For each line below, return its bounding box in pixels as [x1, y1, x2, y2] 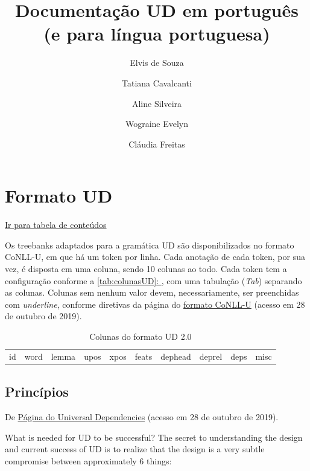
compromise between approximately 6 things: [5, 454, 172, 467]
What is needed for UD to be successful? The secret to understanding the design [5, 430, 303, 443]
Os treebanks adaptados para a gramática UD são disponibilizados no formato [5, 238, 294, 251]
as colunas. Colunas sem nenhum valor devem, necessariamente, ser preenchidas [5, 286, 299, 299]
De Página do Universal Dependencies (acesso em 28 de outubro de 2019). [5, 411, 279, 423]
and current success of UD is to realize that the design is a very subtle [5, 443, 265, 455]
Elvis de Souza [130, 56, 184, 69]
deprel [199, 349, 223, 362]
